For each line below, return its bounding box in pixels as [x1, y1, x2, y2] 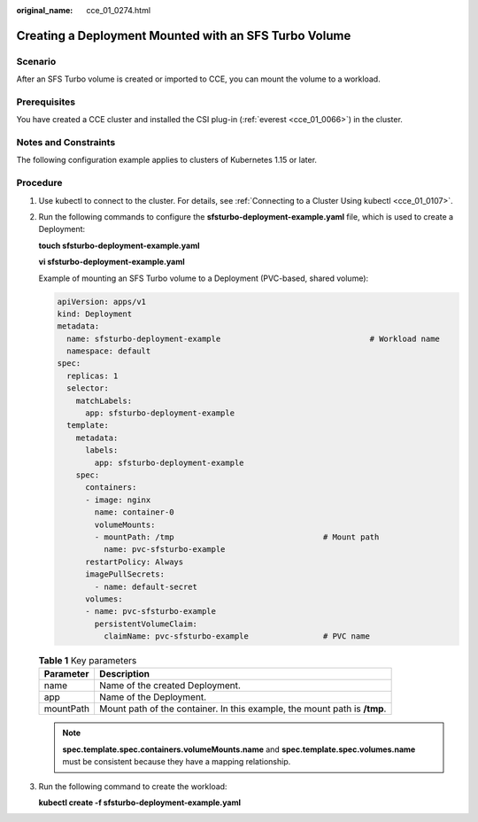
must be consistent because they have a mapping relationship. [62, 756, 291, 767]
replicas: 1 [66, 370, 119, 381]
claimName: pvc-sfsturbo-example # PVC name [103, 632, 371, 641]
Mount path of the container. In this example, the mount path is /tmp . [98, 702, 387, 715]
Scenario [16, 55, 57, 67]
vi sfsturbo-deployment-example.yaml [38, 257, 185, 268]
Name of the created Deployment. [98, 679, 241, 692]
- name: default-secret [94, 581, 198, 592]
